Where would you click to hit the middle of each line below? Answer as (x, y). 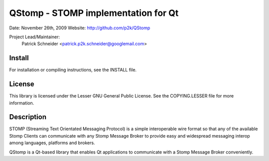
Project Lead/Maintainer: (34, 37)
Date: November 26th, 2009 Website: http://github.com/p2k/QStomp (80, 28)
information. (22, 103)
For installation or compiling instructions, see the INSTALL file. (73, 70)
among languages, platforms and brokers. (52, 143)
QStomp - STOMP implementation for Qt (94, 13)
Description (28, 117)
